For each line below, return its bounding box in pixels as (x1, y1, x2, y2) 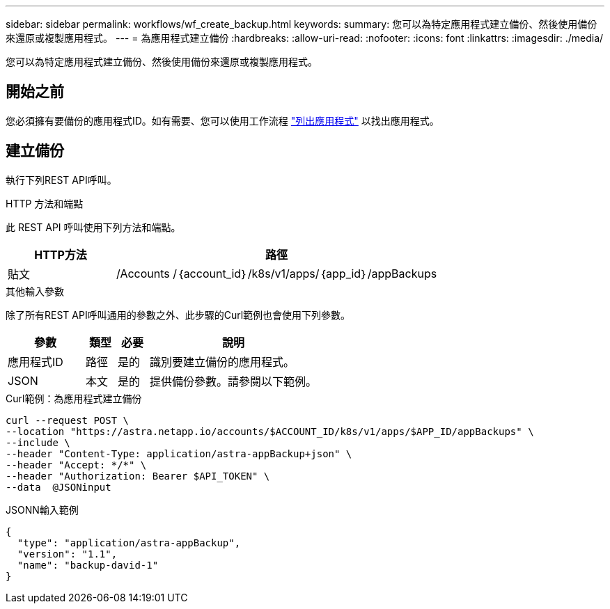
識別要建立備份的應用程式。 (150, 354, 295, 369)
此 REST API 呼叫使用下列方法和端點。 (6, 221, 181, 233)
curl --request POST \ (6, 414, 130, 426)
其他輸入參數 (6, 285, 64, 297)
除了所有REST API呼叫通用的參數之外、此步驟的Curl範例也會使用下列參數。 (6, 308, 351, 321)
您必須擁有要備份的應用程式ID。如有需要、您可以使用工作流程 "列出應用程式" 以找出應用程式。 (6, 114, 439, 127)
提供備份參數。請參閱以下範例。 (150, 374, 318, 388)
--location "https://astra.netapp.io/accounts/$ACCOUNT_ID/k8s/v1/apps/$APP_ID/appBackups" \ (6, 425, 534, 437)
